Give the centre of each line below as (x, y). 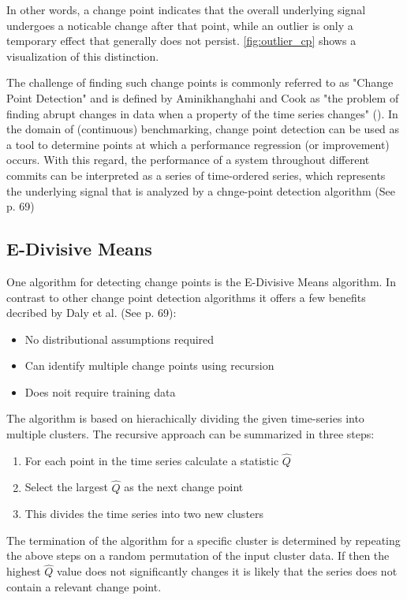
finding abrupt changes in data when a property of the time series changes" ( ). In (202, 113)
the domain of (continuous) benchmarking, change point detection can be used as (203, 129)
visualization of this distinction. (83, 56)
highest (24, 571)
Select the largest (66, 487)
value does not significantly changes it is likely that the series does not (227, 571)
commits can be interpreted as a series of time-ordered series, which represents (196, 175)
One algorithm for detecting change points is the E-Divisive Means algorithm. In (201, 281)
